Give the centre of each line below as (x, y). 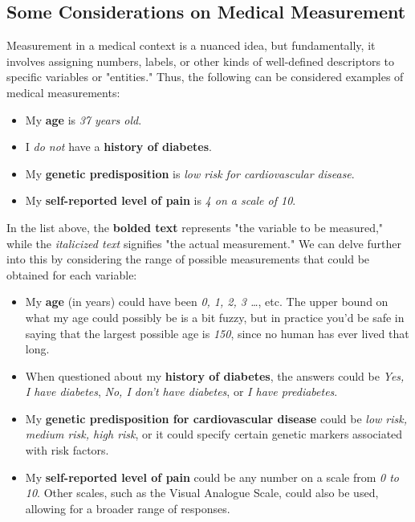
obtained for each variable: (72, 274)
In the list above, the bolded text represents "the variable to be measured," (195, 227)
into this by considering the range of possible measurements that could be (188, 259)
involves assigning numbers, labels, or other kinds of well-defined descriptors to (201, 61)
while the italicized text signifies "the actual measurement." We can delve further (204, 243)
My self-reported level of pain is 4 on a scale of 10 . (161, 200)
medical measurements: (63, 92)
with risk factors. (67, 450)
